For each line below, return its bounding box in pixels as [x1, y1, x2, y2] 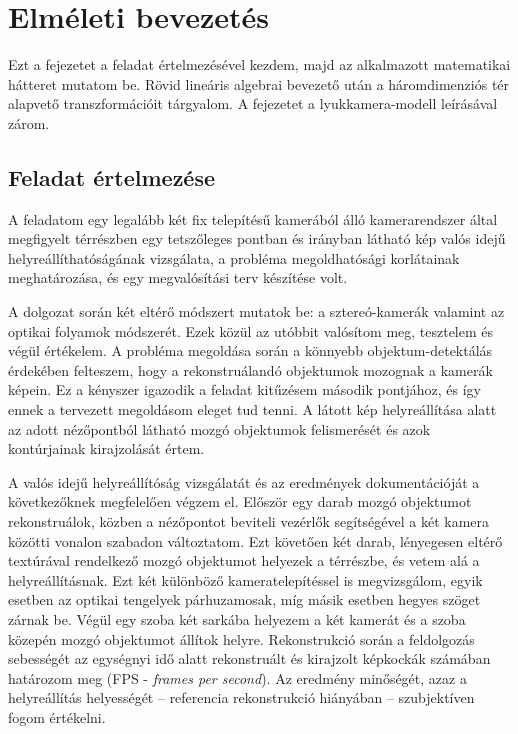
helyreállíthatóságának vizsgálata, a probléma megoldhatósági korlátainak [8, 247, 460, 268]
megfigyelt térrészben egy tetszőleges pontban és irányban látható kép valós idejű [8, 228, 506, 249]
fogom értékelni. [8, 706, 106, 727]
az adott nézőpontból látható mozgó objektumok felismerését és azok [8, 418, 431, 439]
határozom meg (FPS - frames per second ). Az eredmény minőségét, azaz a [8, 667, 467, 688]
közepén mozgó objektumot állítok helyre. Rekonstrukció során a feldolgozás [8, 628, 475, 649]
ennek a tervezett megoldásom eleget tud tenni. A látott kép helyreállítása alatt [8, 399, 497, 420]
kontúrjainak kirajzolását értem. [8, 438, 205, 459]
